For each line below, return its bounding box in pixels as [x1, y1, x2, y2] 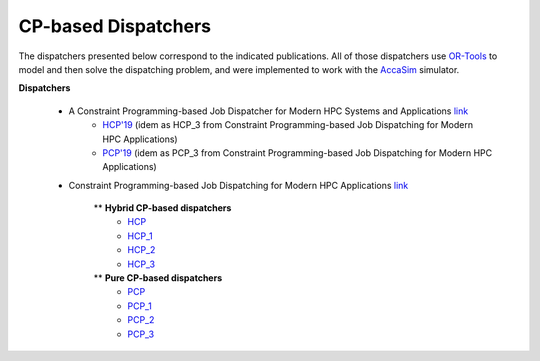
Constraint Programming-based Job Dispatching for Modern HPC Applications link [68, 179, 409, 191]
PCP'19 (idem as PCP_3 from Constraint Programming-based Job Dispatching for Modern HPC [102, 146, 493, 159]
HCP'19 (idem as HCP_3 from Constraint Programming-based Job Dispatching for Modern [102, 119, 474, 131]
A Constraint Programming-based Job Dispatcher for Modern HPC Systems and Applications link [68, 105, 469, 117]
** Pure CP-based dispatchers [93, 272, 223, 284]
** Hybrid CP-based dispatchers [93, 202, 232, 214]
